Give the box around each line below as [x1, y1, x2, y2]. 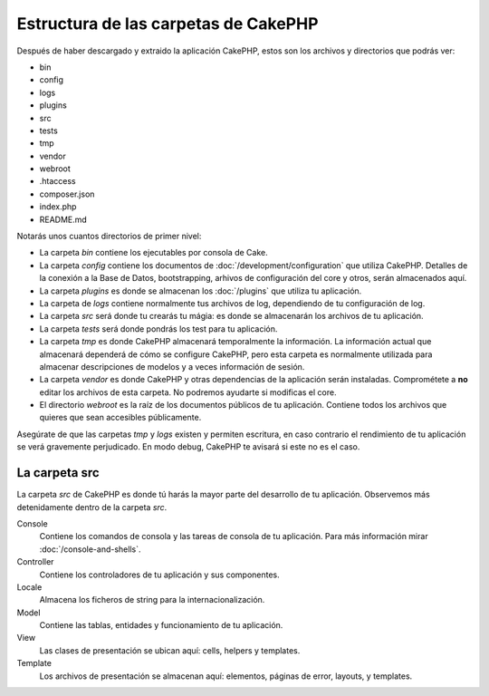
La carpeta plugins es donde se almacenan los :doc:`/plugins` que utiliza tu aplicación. [39, 285, 362, 296]
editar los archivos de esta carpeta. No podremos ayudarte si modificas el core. [39, 386, 337, 398]
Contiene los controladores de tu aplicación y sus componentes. [39, 569, 280, 580]
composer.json [39, 188, 95, 199]
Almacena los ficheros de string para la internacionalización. [39, 594, 265, 605]
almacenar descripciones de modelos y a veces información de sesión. [39, 361, 305, 372]
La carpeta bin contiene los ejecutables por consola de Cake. [39, 247, 268, 258]
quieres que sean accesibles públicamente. [39, 412, 202, 423]
